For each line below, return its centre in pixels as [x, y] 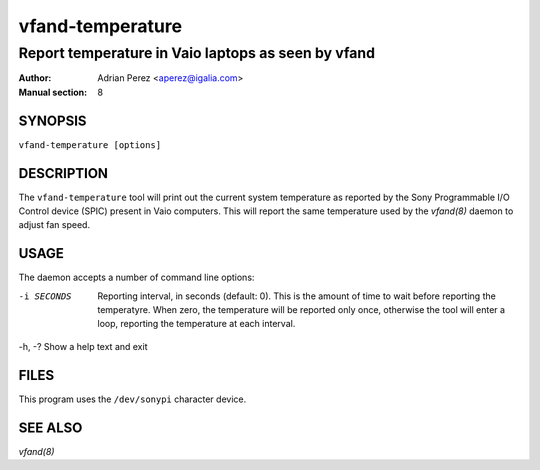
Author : [35, 78]
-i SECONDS [45, 296]
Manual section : [53, 92]
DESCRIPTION [63, 173]
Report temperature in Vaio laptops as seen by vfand [196, 53]
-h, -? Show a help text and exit [83, 346]
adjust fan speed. [54, 225]
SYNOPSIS [52, 120]
